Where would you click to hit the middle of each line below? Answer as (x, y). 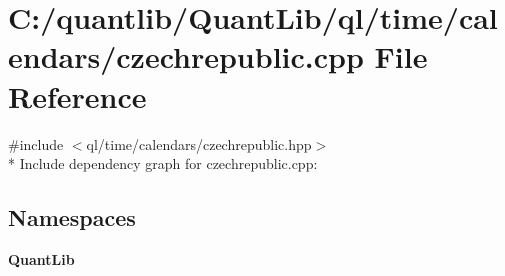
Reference (77, 95)
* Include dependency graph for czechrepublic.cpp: (163, 163)
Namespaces (72, 217)
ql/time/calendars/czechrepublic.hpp (199, 143)
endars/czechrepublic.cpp (186, 56)
